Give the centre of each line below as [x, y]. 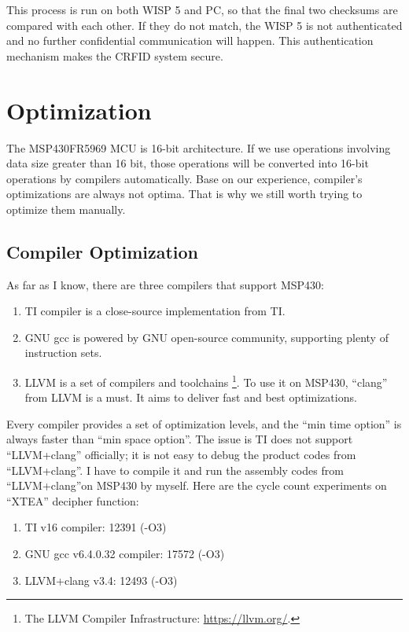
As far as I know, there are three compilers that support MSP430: [166, 284]
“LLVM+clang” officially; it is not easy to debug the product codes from [181, 455]
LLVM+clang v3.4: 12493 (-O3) [101, 580]
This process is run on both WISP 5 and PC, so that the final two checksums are [202, 9]
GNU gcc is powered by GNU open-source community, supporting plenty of [206, 337]
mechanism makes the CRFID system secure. [115, 55]
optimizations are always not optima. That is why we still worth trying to [184, 194]
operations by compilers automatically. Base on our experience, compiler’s [184, 178]
